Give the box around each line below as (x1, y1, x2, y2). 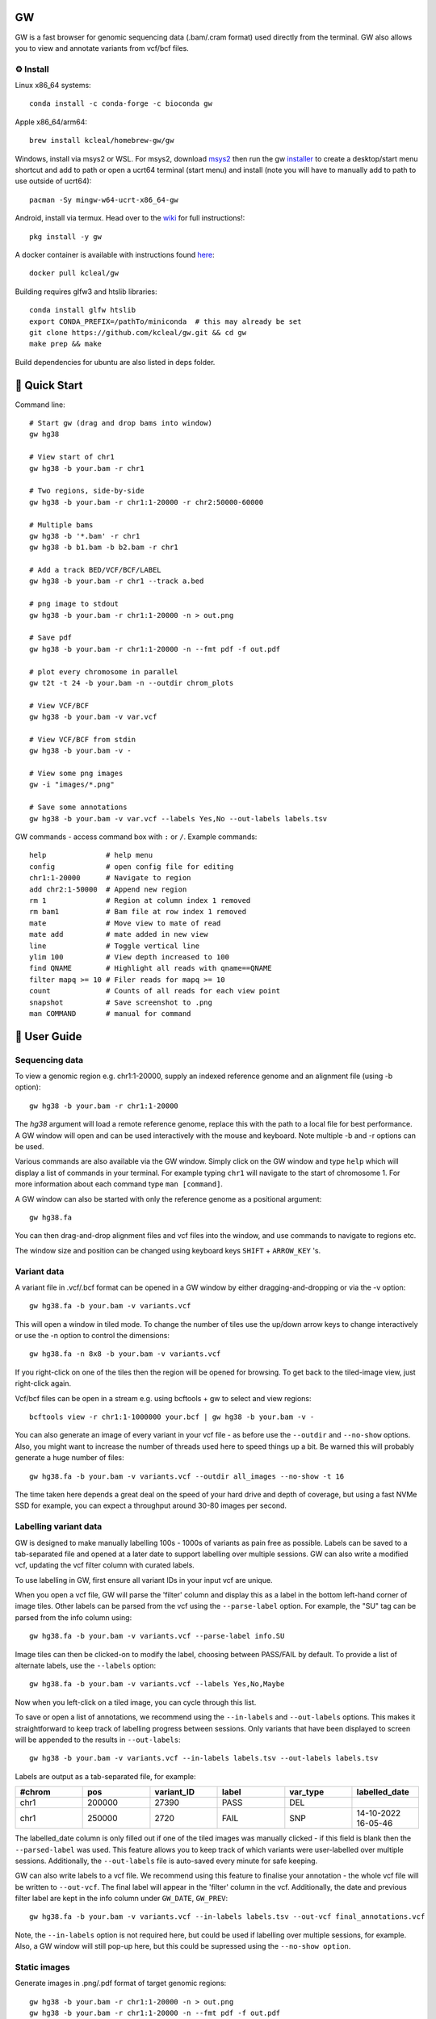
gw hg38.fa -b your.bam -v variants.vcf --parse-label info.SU (29, 1631, 285, 1641)
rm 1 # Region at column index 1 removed (29, 896, 251, 905)
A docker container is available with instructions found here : (15, 250, 215, 259)
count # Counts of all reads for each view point (29, 986, 281, 996)
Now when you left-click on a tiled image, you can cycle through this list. (15, 1697, 257, 1707)
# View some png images (29, 769, 124, 779)
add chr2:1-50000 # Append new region (29, 884, 187, 894)
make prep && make (29, 339, 103, 349)
